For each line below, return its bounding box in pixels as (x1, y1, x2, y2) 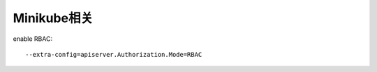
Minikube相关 (13, 10, 94, 26)
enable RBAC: (13, 35, 52, 43)
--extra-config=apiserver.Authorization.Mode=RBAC (25, 51, 202, 58)
